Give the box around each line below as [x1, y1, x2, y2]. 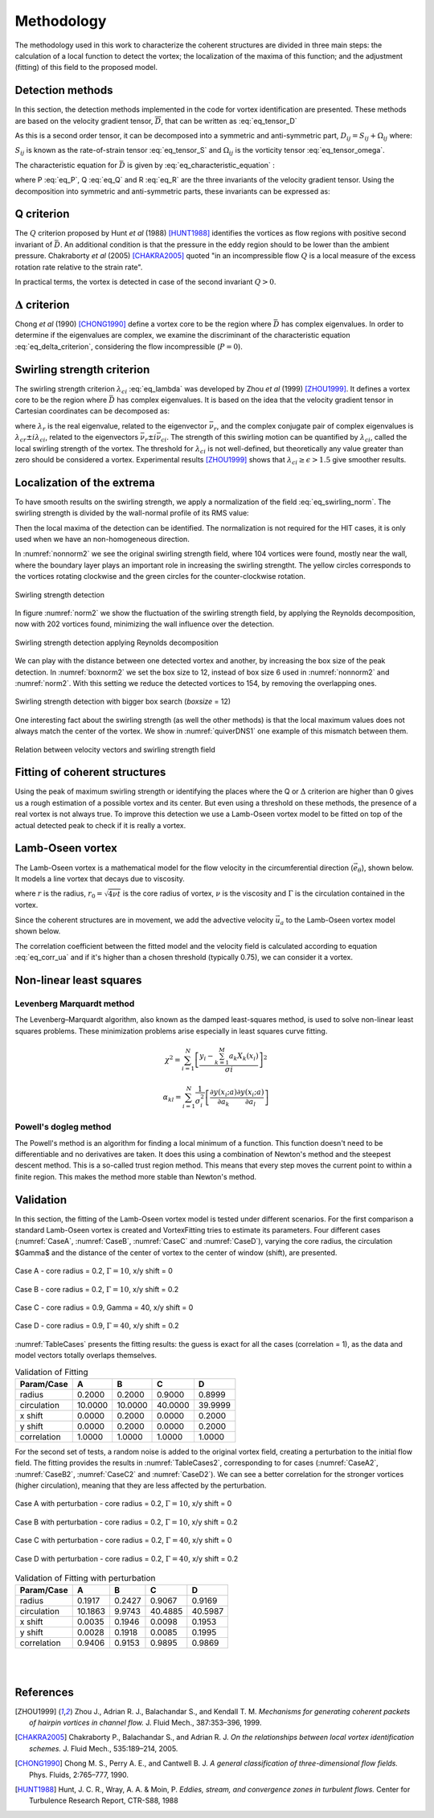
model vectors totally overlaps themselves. [14, 1351, 157, 1360]
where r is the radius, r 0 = [14, 888, 104, 901]
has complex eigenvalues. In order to [281, 318, 404, 329]
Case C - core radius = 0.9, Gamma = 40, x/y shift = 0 [14, 1303, 194, 1312]
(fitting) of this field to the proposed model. [14, 63, 158, 72]
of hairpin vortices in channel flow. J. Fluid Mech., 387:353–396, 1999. [29, 1717, 262, 1728]
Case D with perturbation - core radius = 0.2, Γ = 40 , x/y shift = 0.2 [14, 1553, 239, 1563]
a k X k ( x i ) [228, 1051, 259, 1062]
